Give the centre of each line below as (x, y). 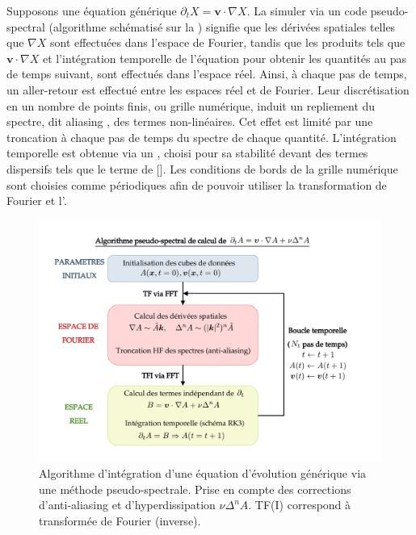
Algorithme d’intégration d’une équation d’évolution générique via (203, 473)
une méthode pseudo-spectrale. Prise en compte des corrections (195, 489)
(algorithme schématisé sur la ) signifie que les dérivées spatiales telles (222, 26)
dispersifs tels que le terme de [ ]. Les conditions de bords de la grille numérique (202, 168)
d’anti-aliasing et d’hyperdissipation (127, 505)
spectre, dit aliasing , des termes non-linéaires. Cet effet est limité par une (190, 121)
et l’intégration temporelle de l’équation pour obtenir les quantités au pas (224, 58)
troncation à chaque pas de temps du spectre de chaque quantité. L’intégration (202, 137)
